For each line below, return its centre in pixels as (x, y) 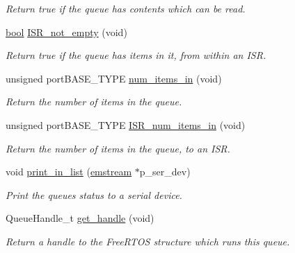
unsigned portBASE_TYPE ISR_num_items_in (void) (126, 124)
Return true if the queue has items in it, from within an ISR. (136, 55)
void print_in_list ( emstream (69, 172)
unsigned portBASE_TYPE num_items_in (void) (114, 78)
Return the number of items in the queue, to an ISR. (118, 148)
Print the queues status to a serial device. (94, 194)
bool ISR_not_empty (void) (66, 32)
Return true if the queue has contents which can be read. (126, 8)
